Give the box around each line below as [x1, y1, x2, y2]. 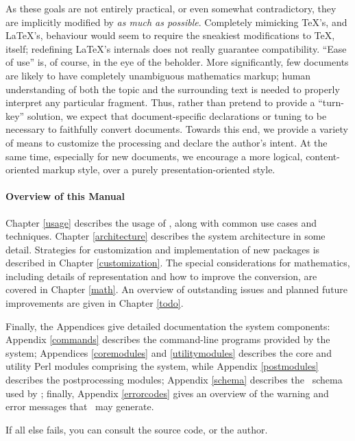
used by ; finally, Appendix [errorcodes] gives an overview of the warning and [5, 386, 329, 400]
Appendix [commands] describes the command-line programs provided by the [5, 332, 330, 346]
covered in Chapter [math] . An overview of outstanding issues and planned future [5, 282, 348, 297]
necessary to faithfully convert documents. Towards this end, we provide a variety [5, 122, 348, 136]
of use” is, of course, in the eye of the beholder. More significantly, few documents [5, 55, 349, 69]
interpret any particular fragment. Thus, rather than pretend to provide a [5, 95, 315, 110]
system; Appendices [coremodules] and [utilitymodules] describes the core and [5, 345, 332, 360]
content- [306, 149, 340, 163]
